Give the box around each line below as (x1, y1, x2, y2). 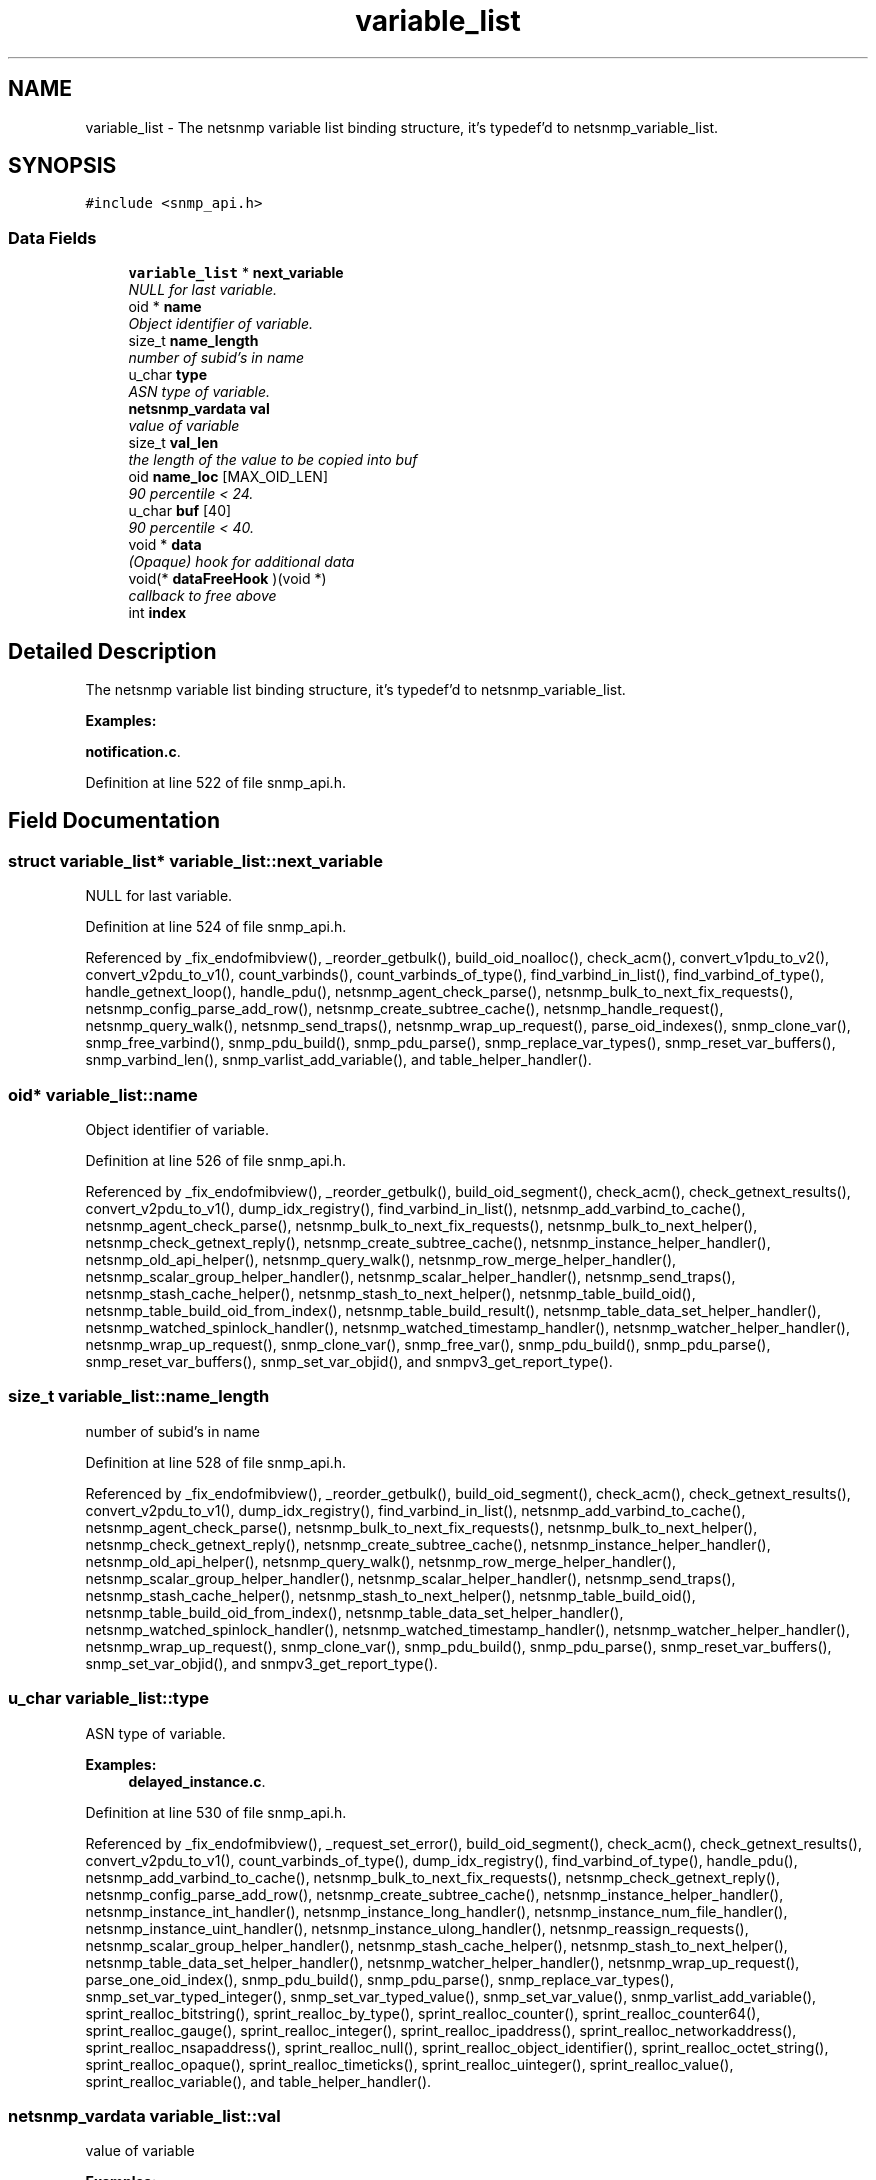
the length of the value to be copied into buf (128, 451, 418, 469)
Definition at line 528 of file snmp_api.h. (85, 1453, 347, 1471)
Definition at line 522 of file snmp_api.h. (85, 774, 346, 792)
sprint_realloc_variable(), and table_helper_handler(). (85, 2072, 432, 2090)
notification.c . (85, 743, 181, 761)
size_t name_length (128, 332, 259, 350)
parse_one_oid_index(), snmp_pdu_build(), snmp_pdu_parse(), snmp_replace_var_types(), (85, 1970, 675, 1988)
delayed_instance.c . (128, 1772, 266, 1790)
